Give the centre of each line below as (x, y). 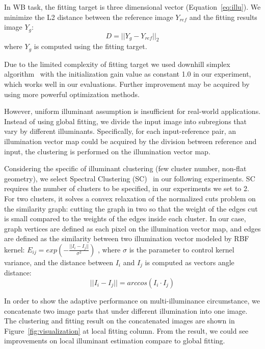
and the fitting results (223, 17)
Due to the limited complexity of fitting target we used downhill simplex (117, 64)
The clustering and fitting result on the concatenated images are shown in (120, 321)
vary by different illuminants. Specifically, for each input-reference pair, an (120, 131)
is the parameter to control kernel (182, 249)
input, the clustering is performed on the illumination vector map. (107, 151)
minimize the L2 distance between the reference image (89, 17)
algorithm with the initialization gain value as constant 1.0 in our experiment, (128, 74)
